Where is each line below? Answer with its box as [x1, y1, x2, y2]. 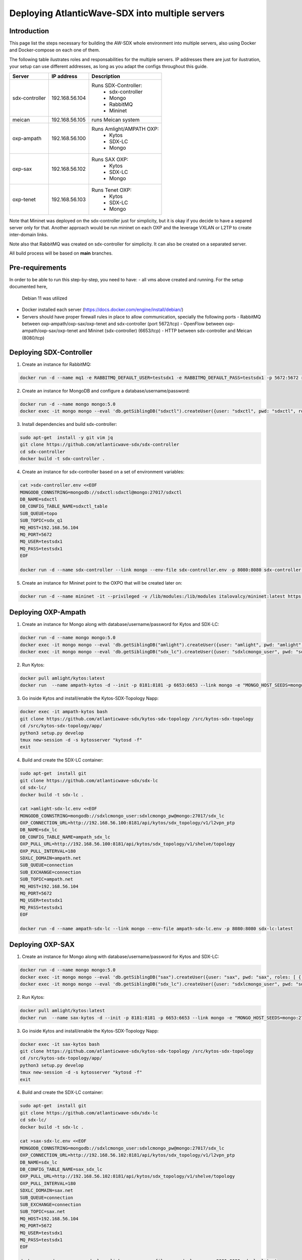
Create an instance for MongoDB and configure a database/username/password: [22, 388, 190, 394]
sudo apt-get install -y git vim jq [20, 435, 113, 440]
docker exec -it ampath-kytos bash [20, 709, 108, 715]
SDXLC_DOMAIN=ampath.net [20, 855, 82, 861]
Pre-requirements [9, 264, 67, 272]
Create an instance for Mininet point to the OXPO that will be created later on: [22, 580, 182, 586]
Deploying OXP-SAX [9, 940, 75, 949]
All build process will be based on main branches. [9, 250, 113, 257]
